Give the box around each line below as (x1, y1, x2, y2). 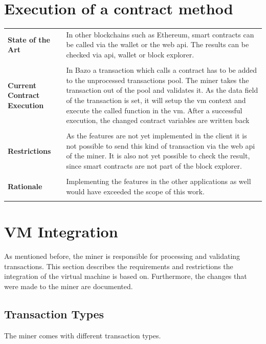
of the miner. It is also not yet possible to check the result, (66, 150, 250, 161)
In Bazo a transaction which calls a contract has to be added (66, 65, 257, 75)
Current (8, 79, 36, 90)
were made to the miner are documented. (4, 280, 133, 291)
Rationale (8, 180, 42, 191)
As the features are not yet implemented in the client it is (66, 130, 247, 141)
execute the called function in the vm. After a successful (66, 105, 242, 115)
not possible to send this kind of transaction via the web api (66, 140, 255, 151)
